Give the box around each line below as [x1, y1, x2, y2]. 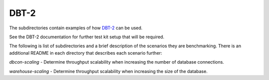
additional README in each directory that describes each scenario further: [9, 50, 162, 56]
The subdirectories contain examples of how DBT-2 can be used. [9, 25, 143, 31]
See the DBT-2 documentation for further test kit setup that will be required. [9, 34, 164, 40]
